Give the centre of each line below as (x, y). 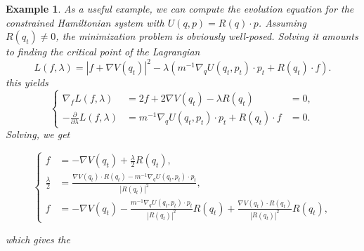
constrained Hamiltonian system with (85, 22)
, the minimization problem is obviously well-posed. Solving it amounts (207, 36)
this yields (27, 82)
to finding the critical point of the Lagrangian (103, 52)
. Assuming (282, 22)
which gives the (38, 239)
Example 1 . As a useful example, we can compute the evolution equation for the (180, 8)
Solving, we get (38, 134)
